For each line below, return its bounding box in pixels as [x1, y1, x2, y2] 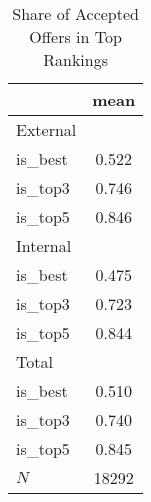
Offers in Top [29, 25, 122, 48]
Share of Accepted [12, 2, 139, 25]
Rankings [43, 48, 108, 71]
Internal [16, 234, 72, 257]
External [16, 118, 77, 141]
